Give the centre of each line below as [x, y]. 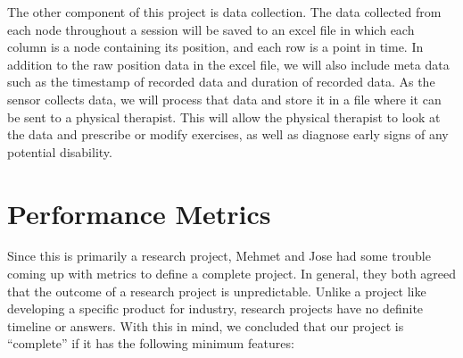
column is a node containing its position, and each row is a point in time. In [215, 47]
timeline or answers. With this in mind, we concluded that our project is [206, 325]
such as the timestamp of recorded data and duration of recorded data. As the [221, 82]
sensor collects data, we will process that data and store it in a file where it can [224, 99]
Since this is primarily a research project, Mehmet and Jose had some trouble [219, 256]
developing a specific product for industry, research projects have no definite [215, 308]
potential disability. [60, 151]
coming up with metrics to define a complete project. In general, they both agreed [232, 274]
